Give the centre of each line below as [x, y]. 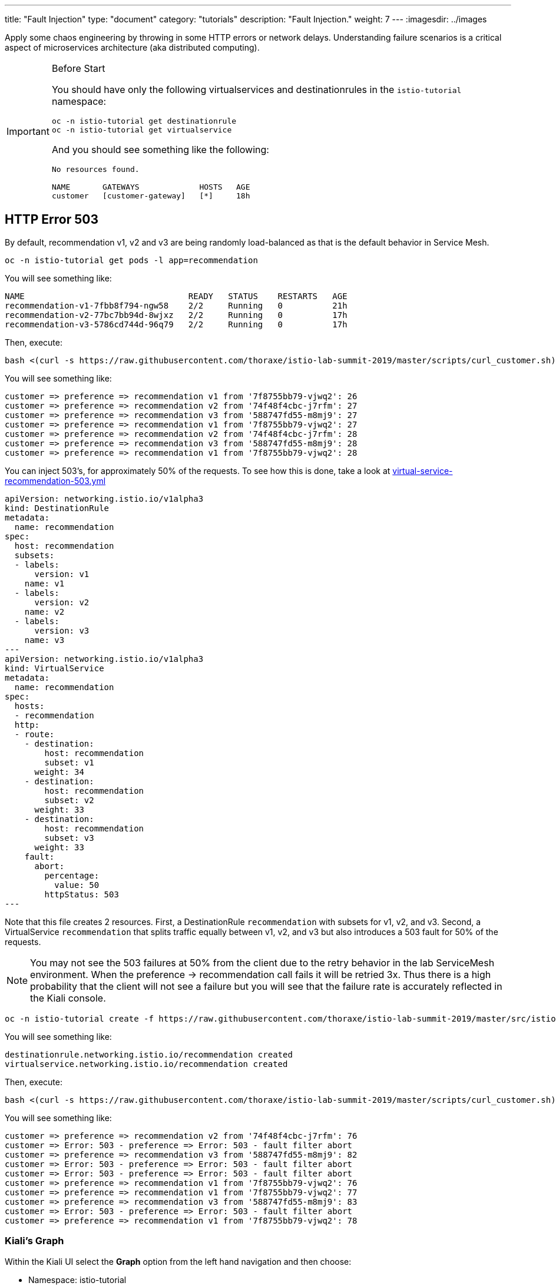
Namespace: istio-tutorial [77, 1280]
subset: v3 [69, 838]
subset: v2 [69, 800]
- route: [34, 734]
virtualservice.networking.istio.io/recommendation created [146, 1064]
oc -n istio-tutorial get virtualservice [142, 130]
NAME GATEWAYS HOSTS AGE [151, 187]
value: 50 [77, 885]
